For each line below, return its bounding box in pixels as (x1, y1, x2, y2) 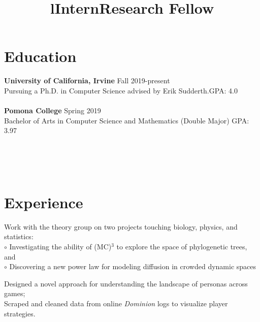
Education (4, 46, 77, 67)
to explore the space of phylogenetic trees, (116, 241, 247, 251)
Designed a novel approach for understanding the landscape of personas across (4, 278, 248, 288)
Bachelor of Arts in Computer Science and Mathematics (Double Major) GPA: (4, 115, 249, 125)
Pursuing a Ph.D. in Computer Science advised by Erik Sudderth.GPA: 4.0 (4, 85, 238, 95)
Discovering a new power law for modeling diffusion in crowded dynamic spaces (9, 261, 256, 272)
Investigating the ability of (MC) (9, 241, 112, 251)
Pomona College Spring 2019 (4, 105, 101, 116)
